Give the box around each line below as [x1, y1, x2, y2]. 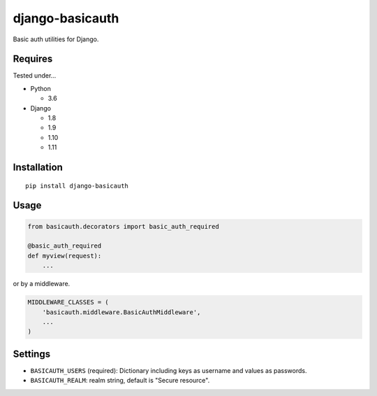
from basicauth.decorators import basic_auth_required [27, 222, 219, 230]
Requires [13, 53, 53, 65]
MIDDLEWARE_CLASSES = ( [27, 298, 110, 306]
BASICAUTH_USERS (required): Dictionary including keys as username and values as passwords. [30, 366, 307, 374]
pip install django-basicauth [25, 182, 129, 190]
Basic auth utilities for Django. [13, 35, 99, 43]
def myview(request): [27, 252, 102, 260]
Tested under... [13, 71, 57, 80]
